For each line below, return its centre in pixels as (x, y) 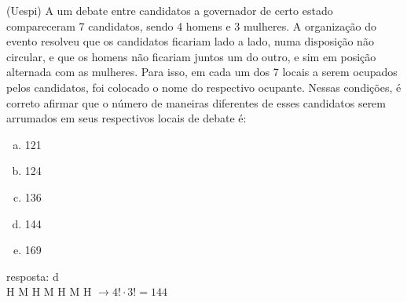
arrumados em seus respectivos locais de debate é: (126, 118)
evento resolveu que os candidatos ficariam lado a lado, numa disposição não (190, 41)
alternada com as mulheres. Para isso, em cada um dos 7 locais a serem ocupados (202, 72)
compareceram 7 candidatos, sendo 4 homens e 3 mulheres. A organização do (191, 25)
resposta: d (33, 276)
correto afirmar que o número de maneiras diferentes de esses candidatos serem (196, 102)
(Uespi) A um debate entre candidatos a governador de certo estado (170, 10)
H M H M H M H (49, 291)
